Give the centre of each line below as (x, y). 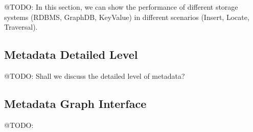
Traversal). (21, 27)
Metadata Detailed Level (71, 54)
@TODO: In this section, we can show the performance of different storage (121, 7)
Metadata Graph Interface (75, 103)
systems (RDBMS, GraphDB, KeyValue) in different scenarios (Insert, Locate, (127, 17)
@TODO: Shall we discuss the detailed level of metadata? (95, 75)
